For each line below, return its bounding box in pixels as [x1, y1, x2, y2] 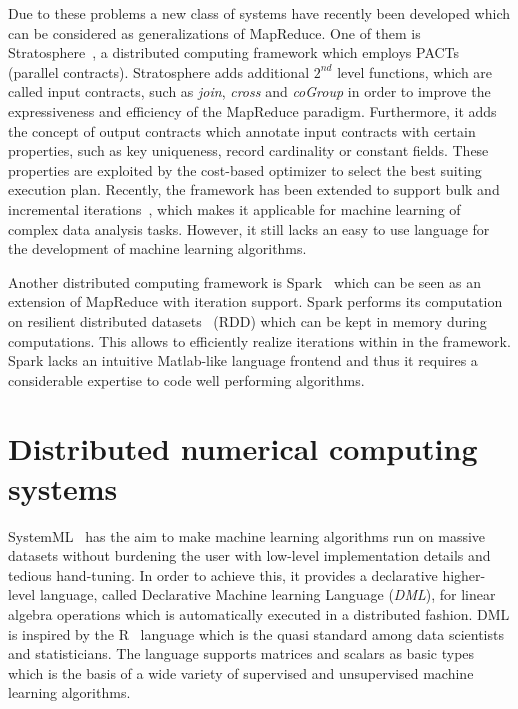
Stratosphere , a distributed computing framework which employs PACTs [8, 42, 460, 63]
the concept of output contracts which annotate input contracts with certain [8, 120, 476, 141]
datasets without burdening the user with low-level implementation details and [8, 545, 491, 566]
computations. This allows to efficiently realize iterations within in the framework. [8, 330, 511, 351]
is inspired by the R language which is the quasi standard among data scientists [8, 623, 504, 644]
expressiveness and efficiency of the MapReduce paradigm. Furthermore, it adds [8, 100, 497, 121]
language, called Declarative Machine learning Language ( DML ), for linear [39, 584, 496, 605]
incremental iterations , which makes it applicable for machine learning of [8, 198, 461, 219]
